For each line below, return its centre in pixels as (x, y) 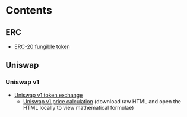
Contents (29, 10)
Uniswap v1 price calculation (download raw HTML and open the (102, 101)
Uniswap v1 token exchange (48, 95)
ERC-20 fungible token (42, 46)
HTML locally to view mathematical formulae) (78, 107)
